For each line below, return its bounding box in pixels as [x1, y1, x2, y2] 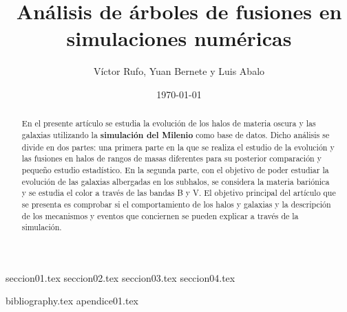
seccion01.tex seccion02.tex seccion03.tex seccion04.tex [6, 270, 235, 285]
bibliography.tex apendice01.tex [6, 293, 138, 308]
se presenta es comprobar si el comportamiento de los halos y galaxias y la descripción [21, 198, 331, 210]
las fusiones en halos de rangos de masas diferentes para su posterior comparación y [21, 153, 322, 164]
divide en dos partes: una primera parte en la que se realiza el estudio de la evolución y [21, 141, 335, 153]
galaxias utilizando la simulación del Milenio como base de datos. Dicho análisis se [21, 129, 330, 141]
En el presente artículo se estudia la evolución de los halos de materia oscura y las [21, 118, 316, 129]
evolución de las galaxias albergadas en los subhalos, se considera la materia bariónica [21, 175, 330, 187]
